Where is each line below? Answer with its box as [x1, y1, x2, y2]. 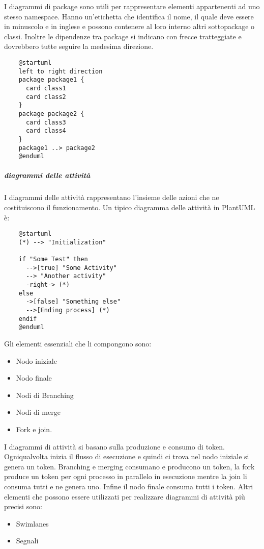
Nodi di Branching [16, 389, 74, 400]
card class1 [25, 84, 66, 92]
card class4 [25, 127, 66, 135]
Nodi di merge [16, 407, 61, 417]
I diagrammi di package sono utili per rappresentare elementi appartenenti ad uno [4, 1, 260, 11]
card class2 [25, 93, 66, 101]
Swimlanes [16, 518, 49, 529]
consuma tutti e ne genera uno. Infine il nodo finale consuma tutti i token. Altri [4, 481, 253, 491]
